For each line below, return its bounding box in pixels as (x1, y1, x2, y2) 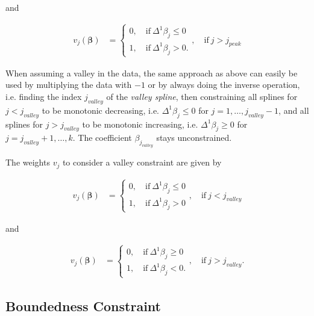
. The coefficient (72, 131, 132, 144)
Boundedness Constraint (5, 296, 161, 315)
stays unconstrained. (156, 131, 232, 144)
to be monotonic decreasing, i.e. (42, 104, 160, 116)
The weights (5, 156, 50, 169)
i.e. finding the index (5, 90, 82, 102)
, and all (278, 104, 309, 116)
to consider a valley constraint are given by (62, 156, 222, 169)
